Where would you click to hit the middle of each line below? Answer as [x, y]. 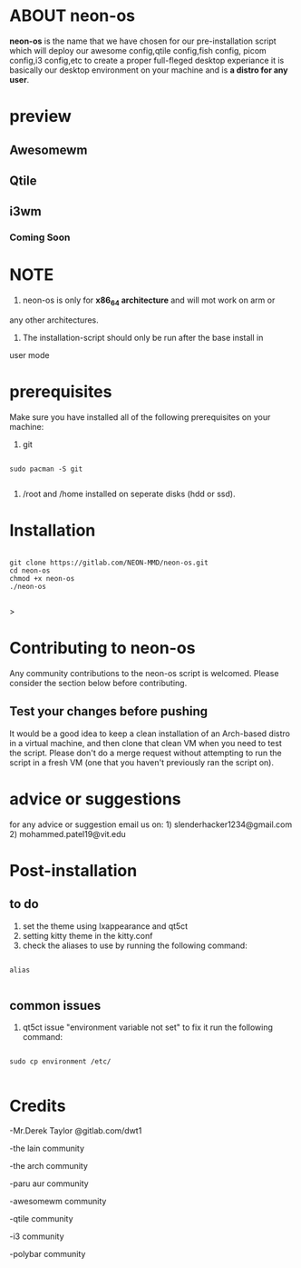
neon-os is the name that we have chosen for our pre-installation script [143, 41]
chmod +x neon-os [42, 578]
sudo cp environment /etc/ [60, 1062]
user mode [29, 354]
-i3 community [37, 1236]
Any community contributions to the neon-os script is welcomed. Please [144, 673]
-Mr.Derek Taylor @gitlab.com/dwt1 [76, 1131]
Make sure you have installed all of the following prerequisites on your [140, 417]
